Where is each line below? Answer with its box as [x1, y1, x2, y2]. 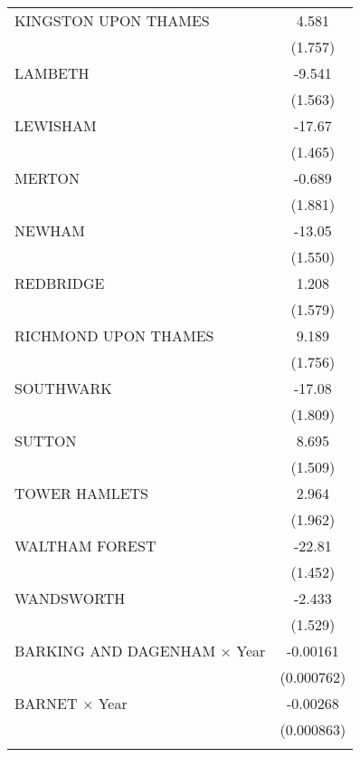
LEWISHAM [14, 115, 97, 136]
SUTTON [14, 430, 77, 451]
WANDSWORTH [14, 588, 126, 608]
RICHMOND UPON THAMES [14, 325, 214, 346]
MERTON [14, 168, 81, 188]
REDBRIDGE [14, 273, 105, 293]
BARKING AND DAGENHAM [14, 640, 216, 661]
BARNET [14, 693, 78, 714]
